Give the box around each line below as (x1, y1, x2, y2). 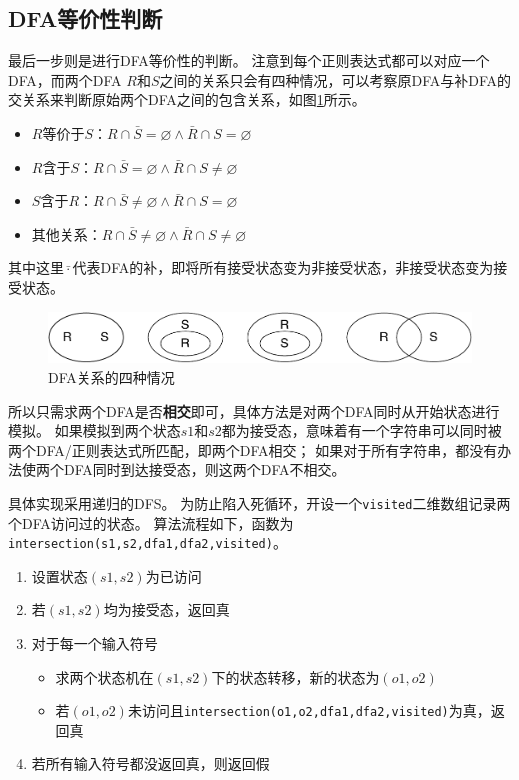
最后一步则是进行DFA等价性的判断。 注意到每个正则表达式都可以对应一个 (8, 50, 490, 71)
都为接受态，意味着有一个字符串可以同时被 (221, 420, 502, 441)
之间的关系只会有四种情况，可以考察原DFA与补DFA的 (159, 69, 512, 90)
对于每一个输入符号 (31, 633, 158, 653)
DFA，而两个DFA (8, 69, 122, 90)
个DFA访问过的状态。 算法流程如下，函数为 (8, 512, 294, 533)
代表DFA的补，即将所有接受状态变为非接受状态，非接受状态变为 (72, 257, 494, 278)
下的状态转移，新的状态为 (211, 666, 380, 687)
